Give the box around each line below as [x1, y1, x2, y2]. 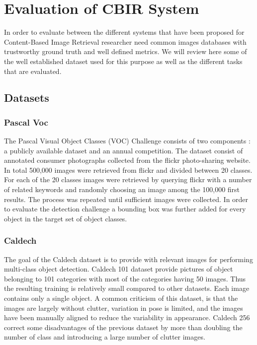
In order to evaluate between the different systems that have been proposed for [4, 27, 245, 37]
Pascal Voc [4, 116, 48, 128]
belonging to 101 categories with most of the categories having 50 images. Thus [4, 273, 246, 283]
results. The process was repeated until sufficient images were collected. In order [4, 194, 249, 204]
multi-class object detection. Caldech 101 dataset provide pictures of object [4, 264, 233, 274]
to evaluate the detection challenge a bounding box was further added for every [4, 204, 246, 214]
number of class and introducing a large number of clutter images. [4, 332, 205, 342]
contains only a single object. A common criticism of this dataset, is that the [4, 293, 238, 303]
